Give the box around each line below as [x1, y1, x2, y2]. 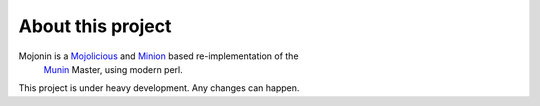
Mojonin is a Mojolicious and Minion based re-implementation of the [18, 50, 299, 62]
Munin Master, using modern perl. [43, 63, 184, 75]
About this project [18, 15, 172, 37]
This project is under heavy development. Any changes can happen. [18, 82, 300, 94]
